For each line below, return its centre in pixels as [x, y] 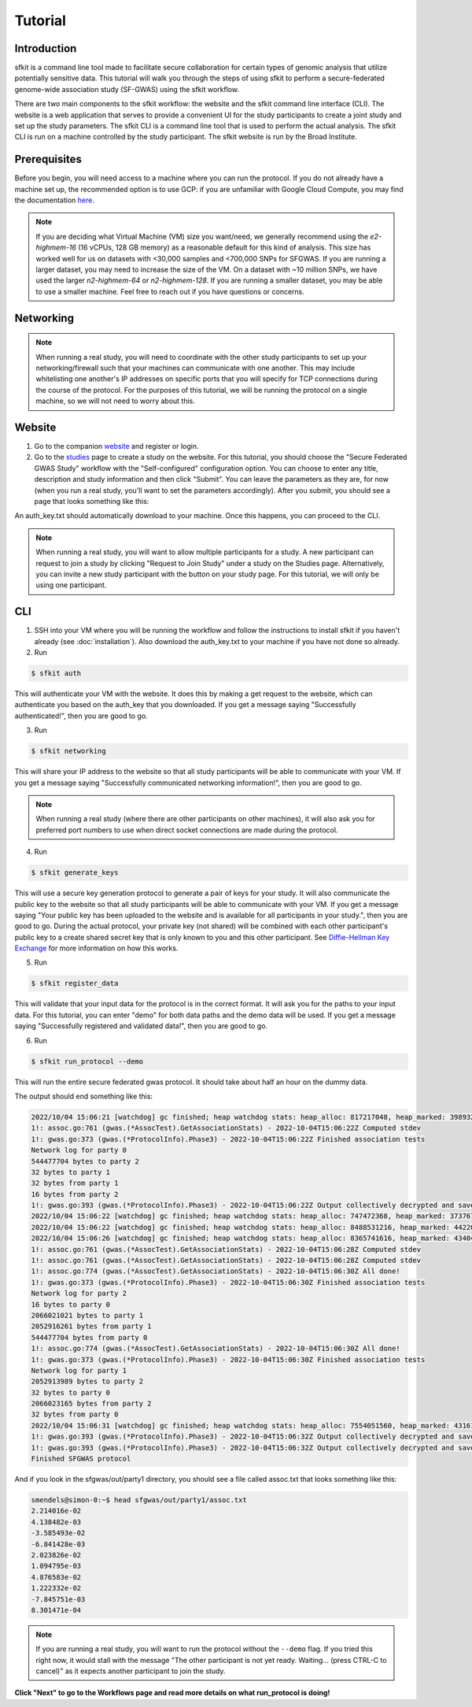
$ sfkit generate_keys [75, 873]
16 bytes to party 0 [70, 1304]
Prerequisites [48, 159]
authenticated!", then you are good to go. [81, 716]
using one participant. [71, 585]
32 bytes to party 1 [70, 1172]
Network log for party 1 [79, 1370]
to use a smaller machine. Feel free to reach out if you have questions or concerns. [170, 291]
